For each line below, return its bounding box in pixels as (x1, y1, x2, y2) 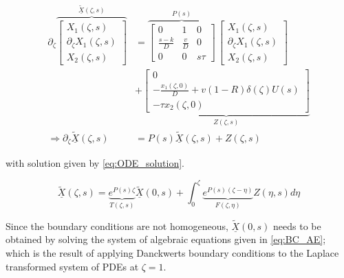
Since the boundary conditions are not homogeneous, (6, 218, 228, 233)
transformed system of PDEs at (6, 259, 139, 273)
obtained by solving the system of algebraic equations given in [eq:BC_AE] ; (6, 232, 326, 246)
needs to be (273, 218, 321, 233)
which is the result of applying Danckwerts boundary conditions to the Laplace (6, 246, 339, 260)
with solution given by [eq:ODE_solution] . (6, 156, 185, 170)
